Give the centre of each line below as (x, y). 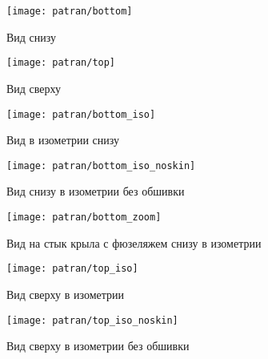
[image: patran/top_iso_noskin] (92, 320)
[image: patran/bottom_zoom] (84, 217)
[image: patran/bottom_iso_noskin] (101, 165)
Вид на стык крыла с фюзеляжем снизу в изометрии (134, 242)
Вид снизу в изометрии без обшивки (96, 191)
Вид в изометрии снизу (63, 140)
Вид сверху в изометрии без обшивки (98, 346)
